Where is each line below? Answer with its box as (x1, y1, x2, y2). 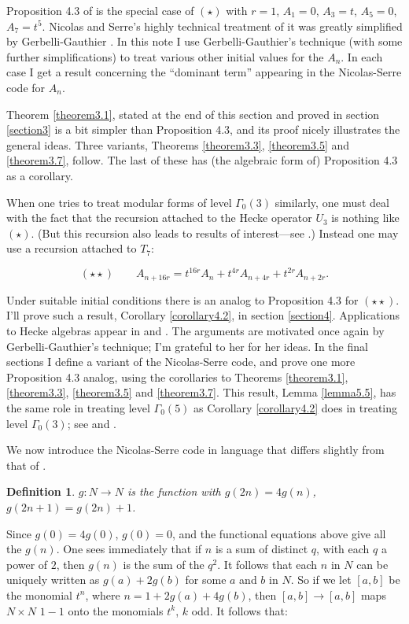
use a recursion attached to (6, 240, 137, 257)
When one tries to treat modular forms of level (6, 194, 232, 210)
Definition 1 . (6, 483, 76, 500)
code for (6, 79, 46, 95)
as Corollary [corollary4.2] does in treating (193, 400, 398, 416)
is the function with (127, 483, 221, 500)
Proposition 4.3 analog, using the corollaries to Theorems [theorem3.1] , (6, 368, 348, 385)
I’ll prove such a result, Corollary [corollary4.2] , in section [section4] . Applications (6, 307, 400, 323)
